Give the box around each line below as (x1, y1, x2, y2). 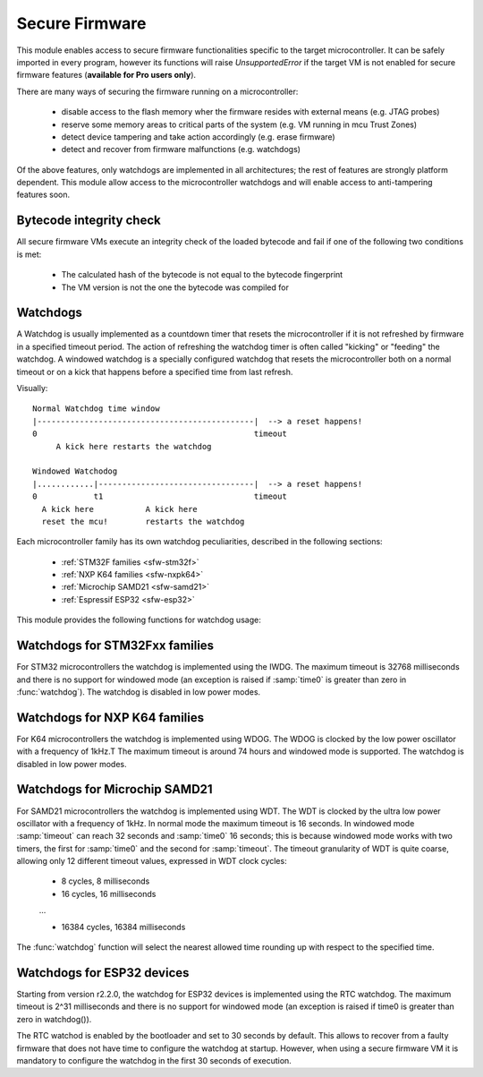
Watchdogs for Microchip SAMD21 (16, 782, 214, 797)
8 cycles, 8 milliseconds (61, 876, 150, 886)
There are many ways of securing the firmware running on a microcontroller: (16, 86, 299, 97)
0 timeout (32, 429, 288, 439)
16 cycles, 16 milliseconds (61, 888, 157, 899)
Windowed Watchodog (32, 466, 118, 476)
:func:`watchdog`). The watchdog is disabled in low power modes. (16, 686, 261, 697)
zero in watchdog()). (16, 1013, 92, 1024)
